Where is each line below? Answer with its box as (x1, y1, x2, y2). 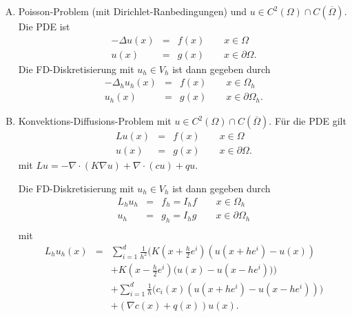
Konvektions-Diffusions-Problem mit (18, 114, 172, 128)
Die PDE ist (18, 19, 70, 33)
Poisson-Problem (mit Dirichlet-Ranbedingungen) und (18, 4, 247, 18)
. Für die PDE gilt (269, 114, 346, 128)
